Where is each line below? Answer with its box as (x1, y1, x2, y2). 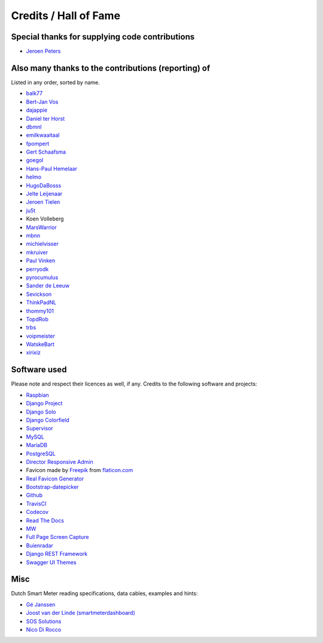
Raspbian (26, 391, 49, 399)
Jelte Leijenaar (26, 190, 63, 197)
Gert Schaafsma (26, 148, 66, 155)
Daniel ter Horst (26, 115, 65, 122)
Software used (11, 365, 67, 375)
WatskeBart (26, 341, 55, 348)
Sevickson (26, 290, 52, 298)
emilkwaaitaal (26, 131, 60, 139)
